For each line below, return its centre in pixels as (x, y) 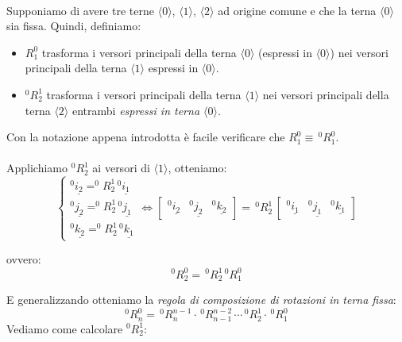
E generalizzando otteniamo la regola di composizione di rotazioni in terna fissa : (201, 299)
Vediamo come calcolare (65, 328)
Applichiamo (37, 168)
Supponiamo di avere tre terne (81, 10)
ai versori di (121, 168)
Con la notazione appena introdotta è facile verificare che (146, 137)
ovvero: (24, 259)
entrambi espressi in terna (136, 110)
